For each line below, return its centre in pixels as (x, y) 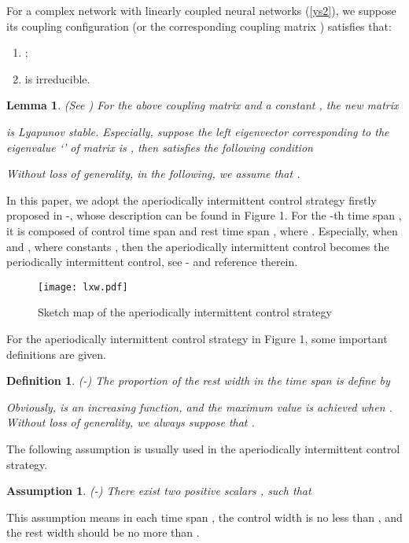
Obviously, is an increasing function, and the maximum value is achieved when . (199, 406)
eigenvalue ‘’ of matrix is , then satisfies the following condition (160, 147)
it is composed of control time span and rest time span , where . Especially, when (202, 230)
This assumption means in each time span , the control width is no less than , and (204, 517)
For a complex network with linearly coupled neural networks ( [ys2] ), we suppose (201, 10)
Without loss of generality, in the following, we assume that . (153, 174)
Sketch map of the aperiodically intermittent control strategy (185, 312)
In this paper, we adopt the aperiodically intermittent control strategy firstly (192, 199)
